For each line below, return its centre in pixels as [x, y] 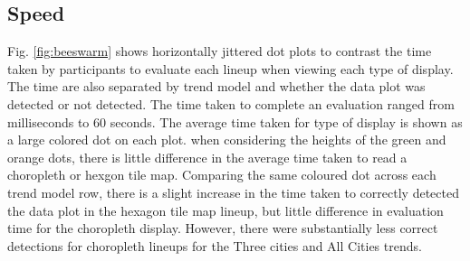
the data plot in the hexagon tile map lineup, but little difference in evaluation [225, 210]
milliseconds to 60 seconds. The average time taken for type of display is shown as [235, 121]
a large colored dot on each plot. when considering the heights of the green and [227, 140]
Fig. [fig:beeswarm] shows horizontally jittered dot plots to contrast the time [220, 51]
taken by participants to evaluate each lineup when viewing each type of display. [230, 68]
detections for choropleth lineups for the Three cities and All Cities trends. [215, 245]
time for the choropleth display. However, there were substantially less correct [223, 228]
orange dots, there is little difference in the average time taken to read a [207, 157]
